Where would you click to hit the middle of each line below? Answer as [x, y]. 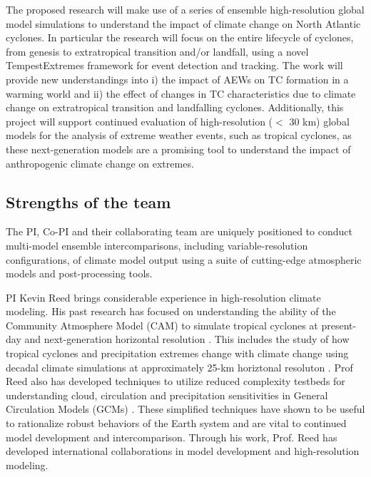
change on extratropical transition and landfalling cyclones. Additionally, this [175, 107]
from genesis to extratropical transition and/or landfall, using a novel [157, 51]
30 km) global [319, 121]
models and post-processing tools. [79, 273]
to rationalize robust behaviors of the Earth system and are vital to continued [176, 423]
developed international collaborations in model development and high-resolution [183, 451]
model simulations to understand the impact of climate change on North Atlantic [183, 23]
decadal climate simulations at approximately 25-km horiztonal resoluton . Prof [179, 367]
